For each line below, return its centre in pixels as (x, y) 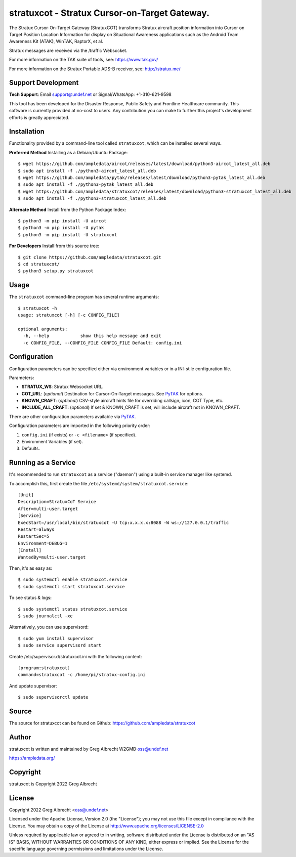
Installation (27, 132)
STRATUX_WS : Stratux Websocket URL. (63, 387)
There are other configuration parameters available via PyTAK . (72, 416)
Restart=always (36, 530)
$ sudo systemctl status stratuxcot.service (73, 609)
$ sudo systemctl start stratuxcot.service (71, 586)
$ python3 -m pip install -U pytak (61, 228)
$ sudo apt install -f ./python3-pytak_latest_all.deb (86, 185)
